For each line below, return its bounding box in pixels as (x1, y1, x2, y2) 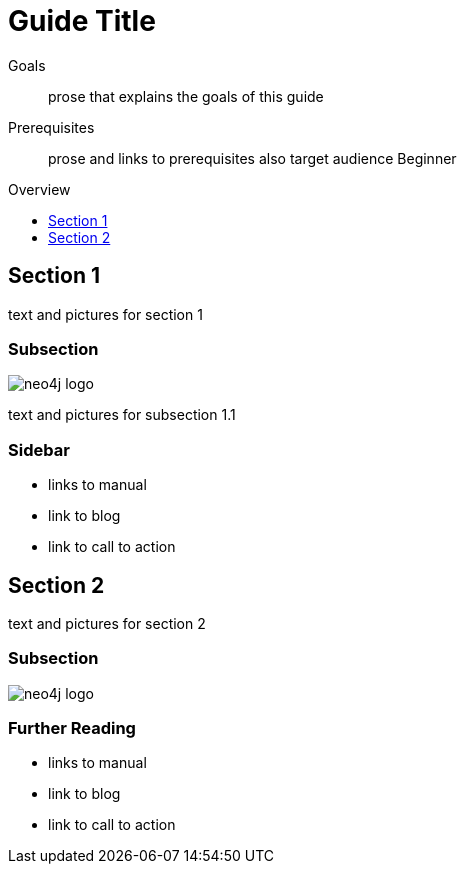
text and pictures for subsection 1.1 (8, 406, 236, 424)
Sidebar (8, 439, 70, 460)
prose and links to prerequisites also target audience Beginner (48, 149, 457, 167)
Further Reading (8, 718, 136, 739)
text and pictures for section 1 (8, 305, 203, 323)
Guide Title (8, 4, 156, 38)
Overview (8, 180, 71, 198)
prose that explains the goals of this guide (48, 87, 324, 105)
